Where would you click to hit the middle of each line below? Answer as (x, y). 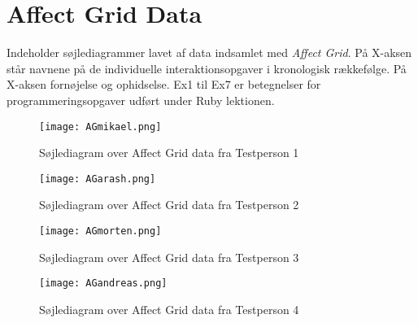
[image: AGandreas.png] (103, 284)
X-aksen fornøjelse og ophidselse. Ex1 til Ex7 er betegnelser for (164, 84)
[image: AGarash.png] (98, 179)
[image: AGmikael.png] (100, 127)
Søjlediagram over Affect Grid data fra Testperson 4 (169, 309)
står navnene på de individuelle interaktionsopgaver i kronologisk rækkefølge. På (207, 68)
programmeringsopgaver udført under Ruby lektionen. (141, 100)
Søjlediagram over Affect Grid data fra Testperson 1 (169, 153)
